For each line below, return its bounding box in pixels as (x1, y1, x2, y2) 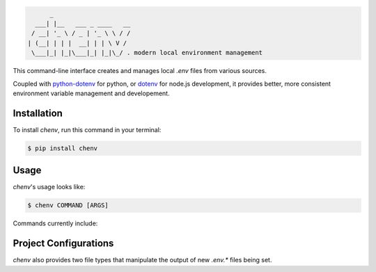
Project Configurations (13, 237, 114, 250)
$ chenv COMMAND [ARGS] (27, 202, 109, 209)
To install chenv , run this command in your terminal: (13, 125, 162, 134)
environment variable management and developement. (13, 89, 170, 97)
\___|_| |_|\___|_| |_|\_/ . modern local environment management (31, 49, 263, 57)
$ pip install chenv (27, 144, 97, 152)
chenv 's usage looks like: (13, 183, 86, 191)
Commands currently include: (13, 219, 98, 227)
